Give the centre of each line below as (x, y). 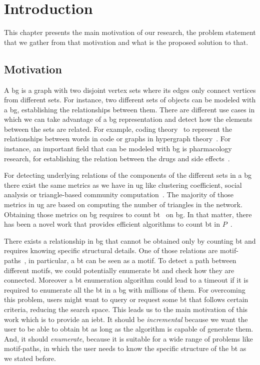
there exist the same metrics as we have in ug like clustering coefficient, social (123, 184)
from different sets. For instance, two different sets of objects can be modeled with (130, 100)
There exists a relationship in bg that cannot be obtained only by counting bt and (130, 240)
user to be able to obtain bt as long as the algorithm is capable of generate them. (129, 329)
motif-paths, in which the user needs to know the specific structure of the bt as (125, 348)
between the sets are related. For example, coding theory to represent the (118, 129)
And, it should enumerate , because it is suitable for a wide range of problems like (128, 338)
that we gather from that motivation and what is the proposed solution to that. (126, 42)
